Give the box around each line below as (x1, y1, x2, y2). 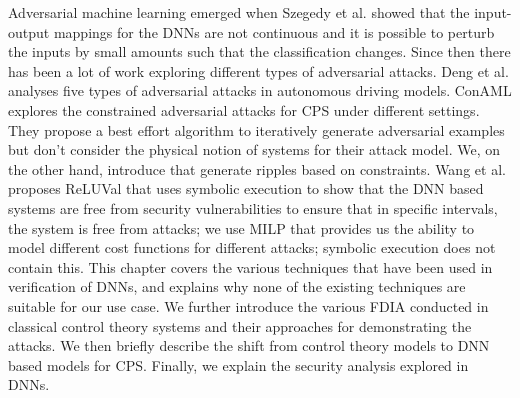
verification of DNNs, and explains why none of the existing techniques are (8, 276, 466, 297)
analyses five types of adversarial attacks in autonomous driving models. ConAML (8, 80, 512, 101)
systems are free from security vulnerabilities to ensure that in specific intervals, (8, 197, 498, 218)
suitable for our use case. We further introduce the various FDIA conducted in (8, 295, 489, 316)
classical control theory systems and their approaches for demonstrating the (8, 315, 472, 336)
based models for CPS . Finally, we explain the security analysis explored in (8, 354, 469, 375)
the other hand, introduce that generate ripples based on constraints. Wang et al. (8, 158, 506, 179)
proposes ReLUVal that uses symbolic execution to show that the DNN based (8, 178, 484, 199)
